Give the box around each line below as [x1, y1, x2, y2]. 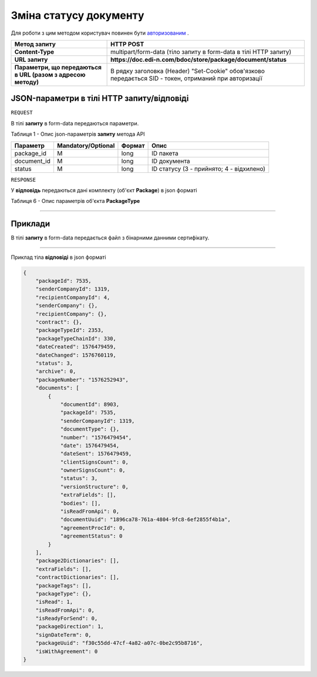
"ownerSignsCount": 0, [60, 467, 126, 473]
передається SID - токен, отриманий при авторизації [110, 74, 262, 82]
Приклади [11, 219, 50, 229]
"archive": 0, [35, 368, 76, 375]
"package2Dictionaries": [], [35, 558, 120, 564]
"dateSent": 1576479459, [60, 451, 132, 457]
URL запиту [14, 55, 48, 64]
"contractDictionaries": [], [35, 574, 120, 581]
